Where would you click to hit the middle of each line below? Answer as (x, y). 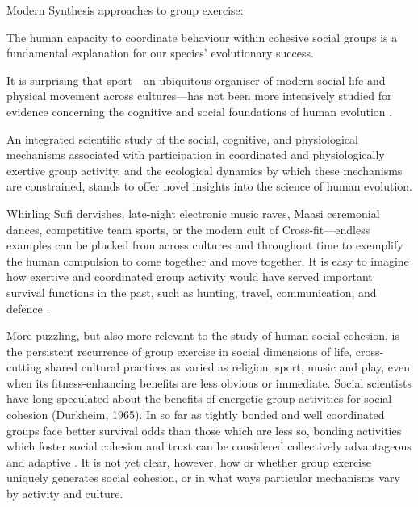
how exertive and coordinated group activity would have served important (190, 277)
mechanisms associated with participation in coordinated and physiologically (196, 155)
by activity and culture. (65, 494)
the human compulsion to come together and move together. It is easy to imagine (208, 260)
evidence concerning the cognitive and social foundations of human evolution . (200, 111)
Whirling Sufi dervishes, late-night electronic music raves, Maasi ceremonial (193, 213)
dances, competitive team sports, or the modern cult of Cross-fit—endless (188, 229)
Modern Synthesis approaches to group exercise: (125, 10)
